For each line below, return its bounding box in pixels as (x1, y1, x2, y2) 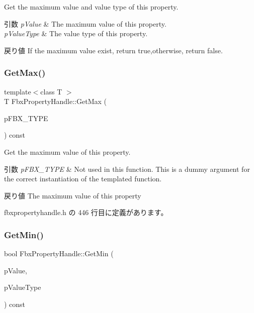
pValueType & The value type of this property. (4, 28, 148, 39)
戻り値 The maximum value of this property (4, 190, 141, 200)
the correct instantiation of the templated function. (4, 173, 162, 184)
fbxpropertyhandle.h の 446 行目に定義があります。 (4, 207, 168, 218)
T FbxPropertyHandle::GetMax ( (4, 96, 107, 107)
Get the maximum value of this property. (4, 146, 131, 157)
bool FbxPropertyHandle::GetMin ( (4, 248, 114, 259)
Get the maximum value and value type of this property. (4, 2, 179, 12)
